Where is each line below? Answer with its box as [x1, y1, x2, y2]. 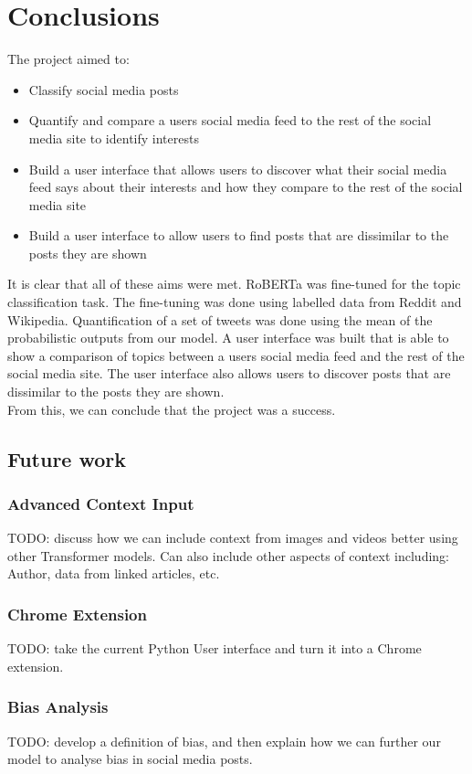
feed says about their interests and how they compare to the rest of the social [28, 177, 463, 196]
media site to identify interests [28, 128, 199, 147]
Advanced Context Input [7, 492, 194, 514]
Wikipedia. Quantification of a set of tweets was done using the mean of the [7, 310, 433, 329]
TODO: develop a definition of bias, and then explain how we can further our [7, 731, 441, 750]
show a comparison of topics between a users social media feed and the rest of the [7, 345, 465, 365]
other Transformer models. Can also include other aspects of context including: [7, 546, 449, 565]
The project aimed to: [7, 49, 130, 69]
